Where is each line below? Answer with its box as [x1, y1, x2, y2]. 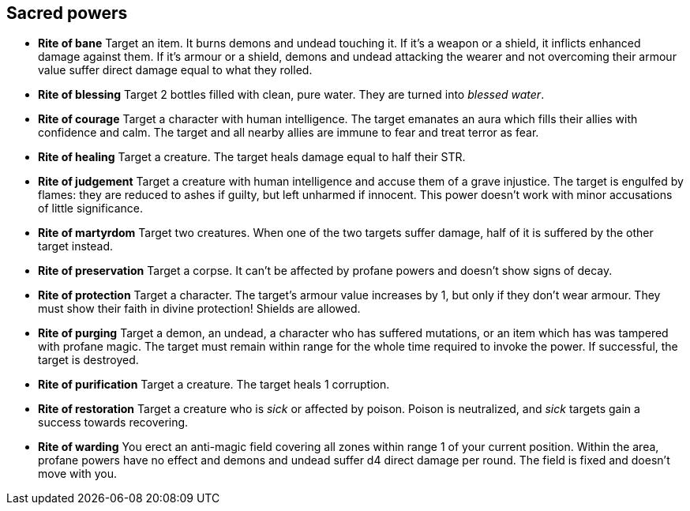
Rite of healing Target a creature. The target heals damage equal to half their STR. [38, 150, 466, 164]
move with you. [38, 467, 118, 481]
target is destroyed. [38, 353, 139, 367]
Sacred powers [6, 3, 128, 23]
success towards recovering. [38, 415, 189, 430]
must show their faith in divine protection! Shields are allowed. [38, 302, 361, 316]
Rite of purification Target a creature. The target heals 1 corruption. [38, 378, 390, 392]
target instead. [38, 239, 114, 254]
